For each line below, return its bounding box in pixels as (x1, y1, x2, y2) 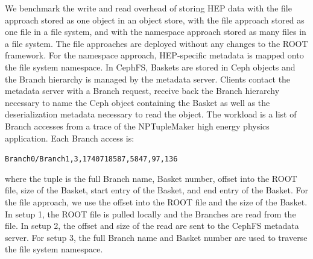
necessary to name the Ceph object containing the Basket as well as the (5, 96, 270, 108)
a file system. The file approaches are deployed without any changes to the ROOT (5, 37, 308, 49)
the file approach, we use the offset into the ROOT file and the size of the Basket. (5, 195, 308, 208)
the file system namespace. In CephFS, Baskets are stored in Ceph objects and (5, 60, 296, 73)
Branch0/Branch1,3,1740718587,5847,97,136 (5, 155, 178, 164)
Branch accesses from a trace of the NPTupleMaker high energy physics (5, 119, 270, 132)
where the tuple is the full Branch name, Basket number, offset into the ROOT (5, 172, 297, 184)
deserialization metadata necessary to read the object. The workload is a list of (5, 108, 297, 120)
